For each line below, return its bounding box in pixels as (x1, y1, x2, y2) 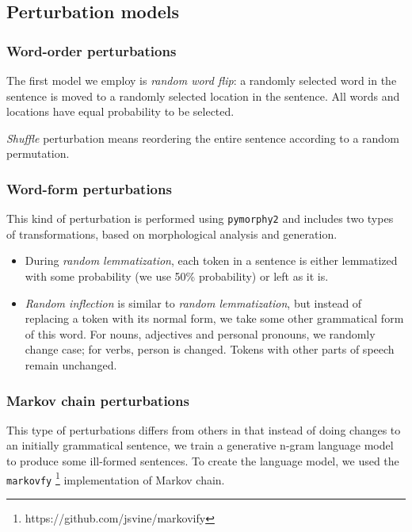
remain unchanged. (25, 357, 117, 373)
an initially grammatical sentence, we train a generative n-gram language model (6, 437, 394, 454)
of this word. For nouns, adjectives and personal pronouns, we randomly (25, 325, 376, 342)
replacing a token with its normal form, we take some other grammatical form (25, 310, 404, 327)
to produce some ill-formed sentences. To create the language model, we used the (6, 453, 399, 469)
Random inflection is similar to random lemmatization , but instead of (25, 294, 362, 311)
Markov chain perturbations (6, 390, 189, 410)
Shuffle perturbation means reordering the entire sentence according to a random (6, 129, 399, 146)
